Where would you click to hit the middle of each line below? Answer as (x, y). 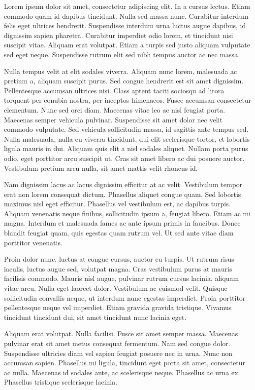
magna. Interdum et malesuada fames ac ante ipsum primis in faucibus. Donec (122, 223)
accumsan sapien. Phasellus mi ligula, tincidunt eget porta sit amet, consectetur (125, 363)
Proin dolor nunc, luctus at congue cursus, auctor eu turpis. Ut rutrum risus (119, 259)
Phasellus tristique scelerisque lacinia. (61, 382)
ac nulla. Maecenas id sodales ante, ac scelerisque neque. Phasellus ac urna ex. (122, 372)
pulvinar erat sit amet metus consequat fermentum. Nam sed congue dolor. (117, 343)
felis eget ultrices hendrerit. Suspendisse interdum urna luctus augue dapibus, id (125, 25)
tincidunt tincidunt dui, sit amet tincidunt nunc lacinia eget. (95, 317)
